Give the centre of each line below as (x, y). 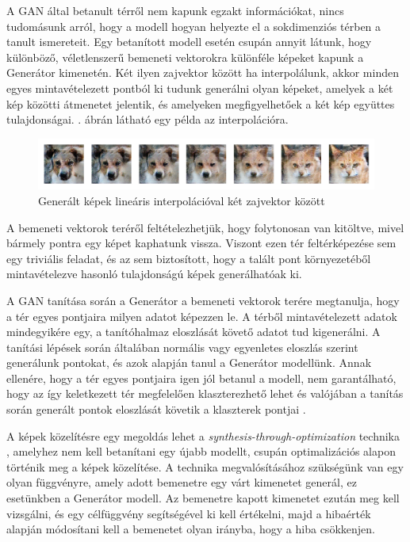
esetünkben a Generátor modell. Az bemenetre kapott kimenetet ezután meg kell (203, 498)
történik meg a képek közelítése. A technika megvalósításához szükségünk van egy (205, 466)
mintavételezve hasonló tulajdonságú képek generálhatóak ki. (154, 274)
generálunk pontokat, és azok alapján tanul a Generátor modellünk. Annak (189, 363)
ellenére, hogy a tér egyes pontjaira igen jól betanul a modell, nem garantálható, (201, 378)
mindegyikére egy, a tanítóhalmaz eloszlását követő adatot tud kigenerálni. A (194, 332)
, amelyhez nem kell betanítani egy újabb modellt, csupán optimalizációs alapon (201, 451)
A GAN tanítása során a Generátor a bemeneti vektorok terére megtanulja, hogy (203, 300)
